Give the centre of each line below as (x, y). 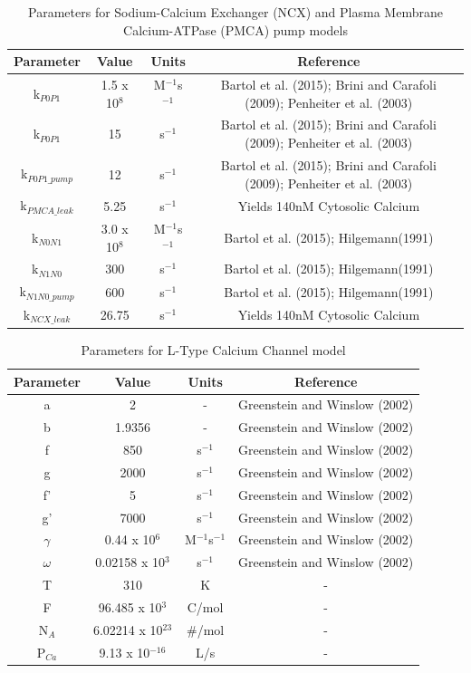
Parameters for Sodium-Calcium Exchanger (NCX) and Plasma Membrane (235, 12)
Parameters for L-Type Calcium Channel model (213, 349)
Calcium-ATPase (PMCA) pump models (235, 29)
